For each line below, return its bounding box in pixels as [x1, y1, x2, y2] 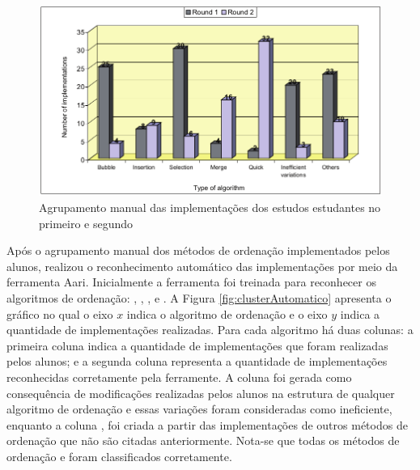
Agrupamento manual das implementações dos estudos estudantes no [39, 198, 381, 215]
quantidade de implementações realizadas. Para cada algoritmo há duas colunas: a [6, 321, 414, 338]
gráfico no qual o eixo [6, 305, 113, 322]
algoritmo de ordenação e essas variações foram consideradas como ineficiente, [6, 400, 392, 417]
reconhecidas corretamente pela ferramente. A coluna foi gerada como [6, 368, 352, 385]
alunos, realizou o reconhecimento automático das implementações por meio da [6, 257, 398, 274]
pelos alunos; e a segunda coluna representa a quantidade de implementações [6, 353, 388, 370]
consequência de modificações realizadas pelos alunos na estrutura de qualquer [6, 384, 395, 401]
